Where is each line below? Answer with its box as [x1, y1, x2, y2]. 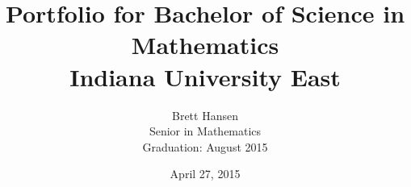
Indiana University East [69, 60, 341, 93]
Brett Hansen [172, 106, 238, 123]
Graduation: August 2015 [142, 138, 268, 155]
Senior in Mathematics [149, 123, 262, 139]
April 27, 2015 [170, 165, 241, 182]
